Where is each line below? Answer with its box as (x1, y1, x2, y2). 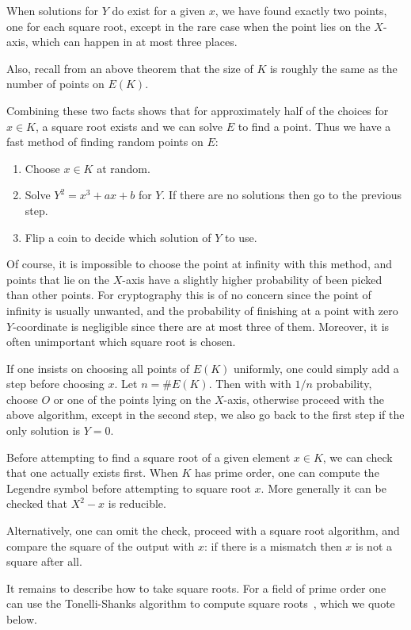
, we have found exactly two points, (215, 2, 387, 18)
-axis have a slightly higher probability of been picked (122, 271, 382, 287)
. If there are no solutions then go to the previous (162, 186, 401, 203)
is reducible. (108, 495, 166, 512)
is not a (356, 537, 392, 554)
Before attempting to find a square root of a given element (6, 448, 291, 465)
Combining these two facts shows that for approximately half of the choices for (6, 102, 389, 118)
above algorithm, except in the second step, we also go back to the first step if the (6, 406, 405, 423)
